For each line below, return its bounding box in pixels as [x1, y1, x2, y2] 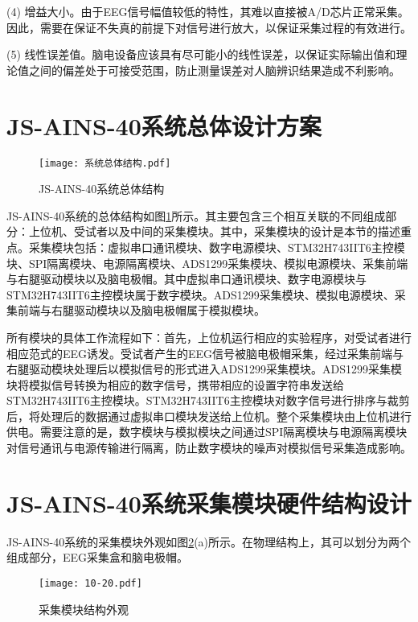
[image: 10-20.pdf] [39, 577, 142, 589]
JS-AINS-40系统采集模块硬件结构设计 [6, 486, 412, 519]
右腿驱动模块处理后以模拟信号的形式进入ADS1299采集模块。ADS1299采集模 [6, 360, 402, 377]
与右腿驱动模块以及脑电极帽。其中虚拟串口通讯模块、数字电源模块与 [6, 270, 367, 287]
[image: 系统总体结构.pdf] [39, 157, 171, 169]
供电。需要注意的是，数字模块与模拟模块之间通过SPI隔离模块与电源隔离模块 [6, 423, 408, 440]
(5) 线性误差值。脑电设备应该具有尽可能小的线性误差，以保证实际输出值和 [6, 46, 396, 63]
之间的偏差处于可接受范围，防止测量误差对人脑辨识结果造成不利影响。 [28, 61, 400, 78]
